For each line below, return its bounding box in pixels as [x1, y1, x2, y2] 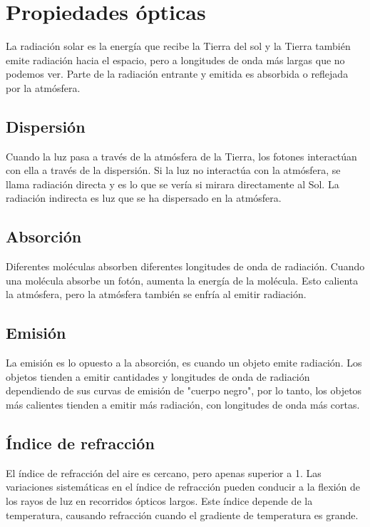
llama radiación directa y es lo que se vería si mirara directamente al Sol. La [6, 176, 339, 191]
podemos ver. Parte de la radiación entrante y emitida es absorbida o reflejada [6, 66, 349, 81]
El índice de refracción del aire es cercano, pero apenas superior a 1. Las [6, 465, 322, 480]
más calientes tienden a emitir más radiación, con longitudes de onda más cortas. [6, 397, 360, 412]
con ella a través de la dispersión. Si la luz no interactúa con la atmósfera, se [6, 163, 341, 178]
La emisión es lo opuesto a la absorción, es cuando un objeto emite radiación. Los [6, 355, 362, 370]
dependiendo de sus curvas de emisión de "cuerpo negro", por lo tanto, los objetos [6, 383, 362, 398]
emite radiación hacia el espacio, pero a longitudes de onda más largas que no [6, 52, 345, 67]
